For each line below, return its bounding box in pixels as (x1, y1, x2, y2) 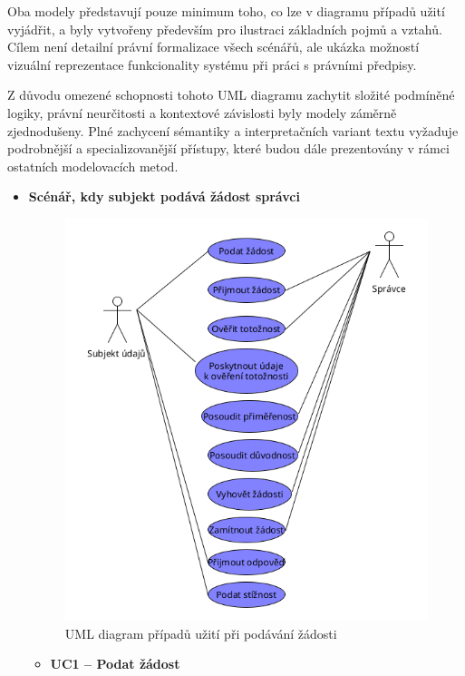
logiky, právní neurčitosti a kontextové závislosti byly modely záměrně (7, 103, 397, 122)
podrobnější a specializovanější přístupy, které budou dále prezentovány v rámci (7, 139, 450, 158)
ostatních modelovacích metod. (7, 156, 179, 175)
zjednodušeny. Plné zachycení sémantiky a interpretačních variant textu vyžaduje (7, 121, 459, 140)
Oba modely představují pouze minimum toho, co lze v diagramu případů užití (7, 2, 445, 20)
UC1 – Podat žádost (50, 654, 180, 673)
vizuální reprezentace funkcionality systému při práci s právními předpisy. (7, 54, 417, 73)
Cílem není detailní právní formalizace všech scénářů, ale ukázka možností (7, 37, 420, 56)
